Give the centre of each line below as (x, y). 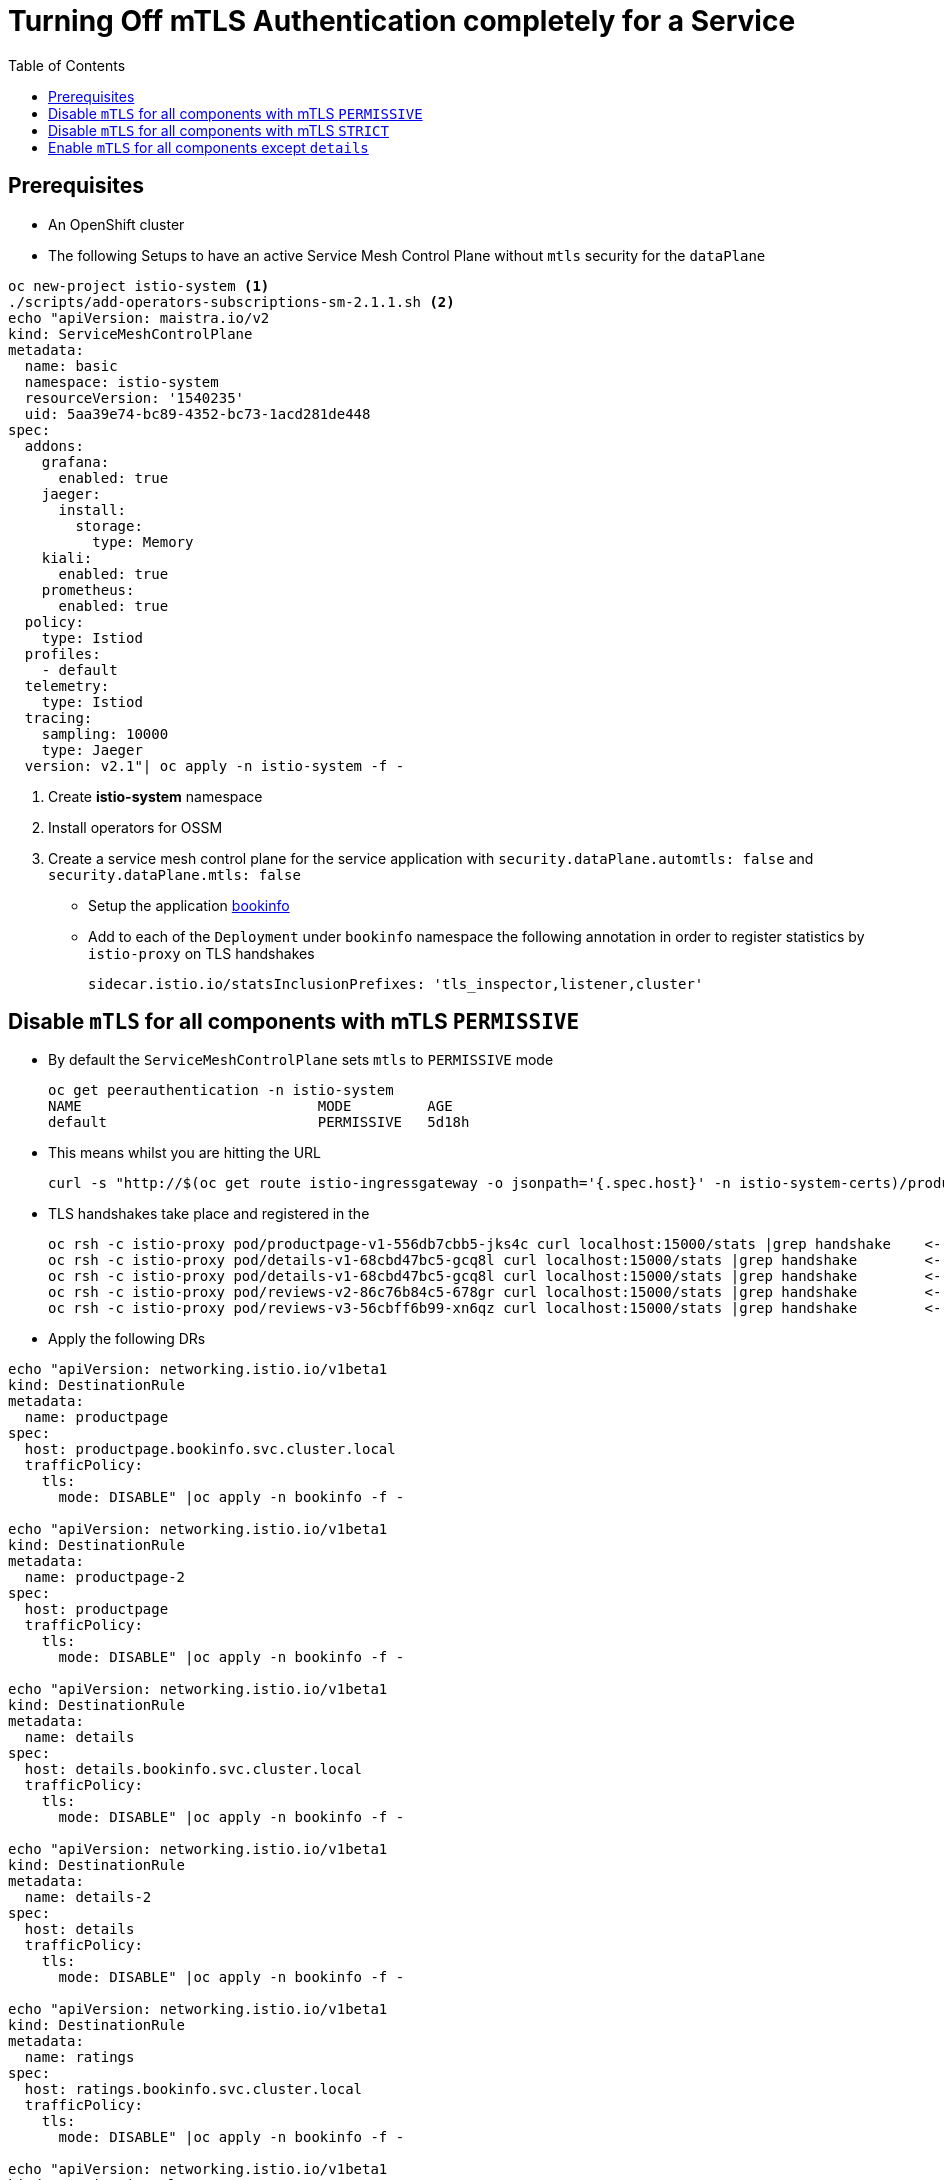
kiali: (67, 557)
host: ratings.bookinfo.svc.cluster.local (193, 2089)
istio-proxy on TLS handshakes (201, 953)
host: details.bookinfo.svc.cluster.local (193, 1769)
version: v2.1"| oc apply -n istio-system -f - (214, 765)
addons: (54, 445)
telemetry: (67, 685)
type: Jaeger (92, 749)
